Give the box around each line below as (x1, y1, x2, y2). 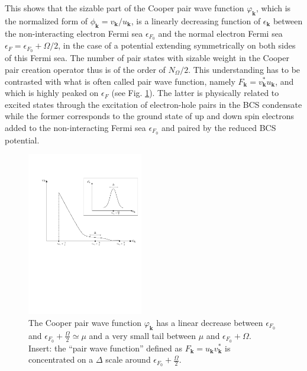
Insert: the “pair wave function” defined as (28, 341, 183, 354)
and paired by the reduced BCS (161, 121, 276, 133)
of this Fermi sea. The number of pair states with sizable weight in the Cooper (5, 52, 289, 64)
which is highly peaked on (5, 87, 99, 99)
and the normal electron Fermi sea (158, 27, 283, 39)
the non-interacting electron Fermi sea (5, 27, 143, 39)
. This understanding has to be (188, 63, 300, 75)
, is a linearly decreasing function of (131, 14, 261, 27)
